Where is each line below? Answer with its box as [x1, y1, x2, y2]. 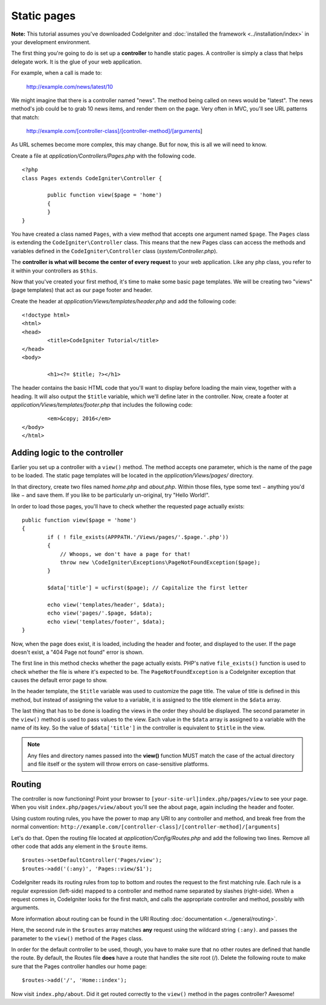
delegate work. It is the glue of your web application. [11, 58, 142, 65]
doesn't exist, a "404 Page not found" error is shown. [11, 648, 144, 656]
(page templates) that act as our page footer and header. [11, 286, 153, 294]
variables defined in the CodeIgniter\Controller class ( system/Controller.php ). [11, 247, 218, 254]
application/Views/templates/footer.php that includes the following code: [11, 401, 193, 408]
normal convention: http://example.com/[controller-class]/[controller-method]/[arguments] [11, 823, 281, 830]
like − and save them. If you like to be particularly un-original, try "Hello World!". [11, 491, 210, 499]
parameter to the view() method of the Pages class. [11, 934, 144, 942]
